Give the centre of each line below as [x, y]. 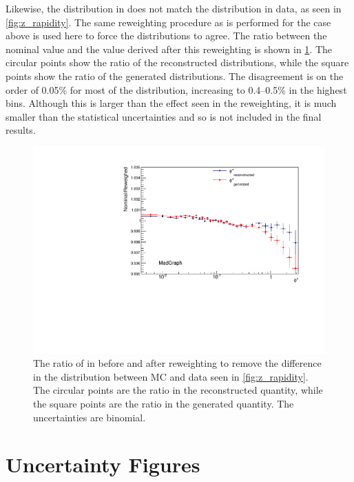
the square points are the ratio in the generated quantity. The [164, 403]
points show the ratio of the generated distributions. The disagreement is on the [175, 76]
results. [21, 130]
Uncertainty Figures [103, 464]
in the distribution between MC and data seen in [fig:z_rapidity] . [171, 376]
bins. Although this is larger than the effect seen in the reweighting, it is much [171, 103]
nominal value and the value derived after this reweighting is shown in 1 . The [169, 49]
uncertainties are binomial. [90, 417]
